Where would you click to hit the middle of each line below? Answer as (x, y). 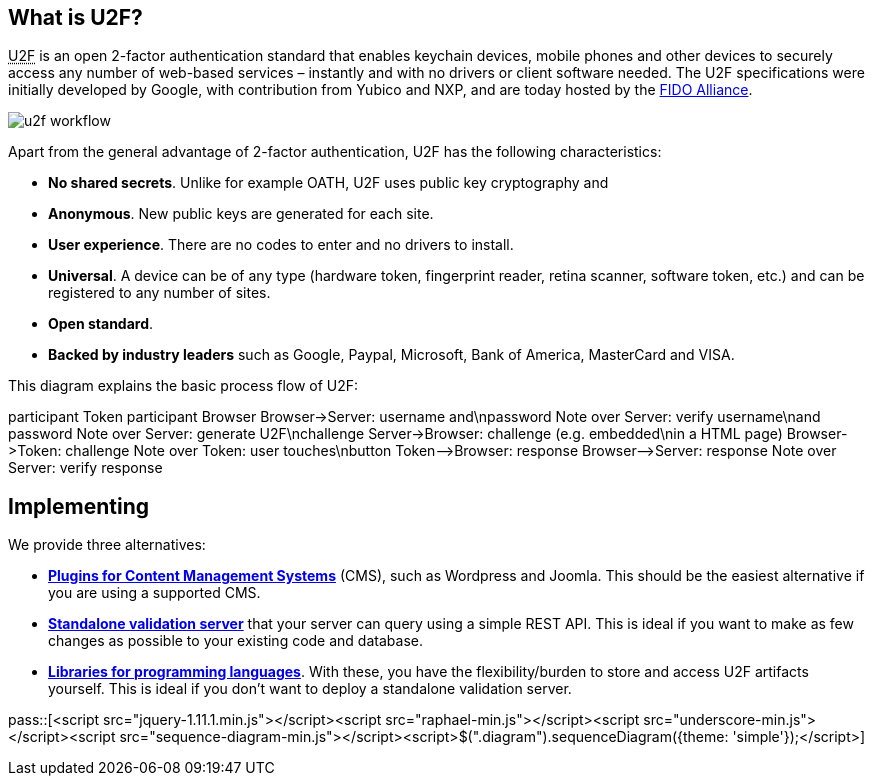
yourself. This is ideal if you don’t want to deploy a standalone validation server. (310, 689)
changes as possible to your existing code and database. (235, 641)
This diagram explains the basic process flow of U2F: (183, 386)
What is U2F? (75, 17)
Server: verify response (85, 468)
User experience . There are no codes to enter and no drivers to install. (281, 245)
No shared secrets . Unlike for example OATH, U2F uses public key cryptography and (328, 183)
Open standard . (101, 324)
